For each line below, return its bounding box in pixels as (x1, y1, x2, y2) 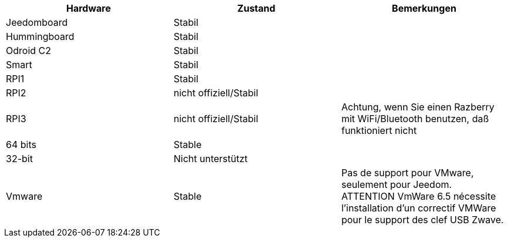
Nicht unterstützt (173, 153, 248, 164)
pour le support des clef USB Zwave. (341, 214, 504, 226)
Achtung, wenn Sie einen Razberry (341, 101, 495, 113)
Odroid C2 (6, 45, 51, 56)
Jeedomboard (6, 16, 68, 28)
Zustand (237, 2, 276, 14)
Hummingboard (6, 31, 74, 42)
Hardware (66, 2, 111, 14)
